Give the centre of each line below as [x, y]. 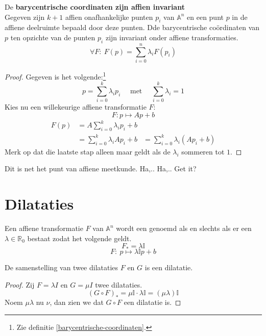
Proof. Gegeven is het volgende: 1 [55, 75]
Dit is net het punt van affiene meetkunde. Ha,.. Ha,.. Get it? [101, 169]
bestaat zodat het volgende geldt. [79, 238]
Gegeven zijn [25, 17]
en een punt [205, 17]
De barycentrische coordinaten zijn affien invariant [95, 7]
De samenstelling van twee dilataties [62, 267]
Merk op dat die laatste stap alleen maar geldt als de [88, 151]
